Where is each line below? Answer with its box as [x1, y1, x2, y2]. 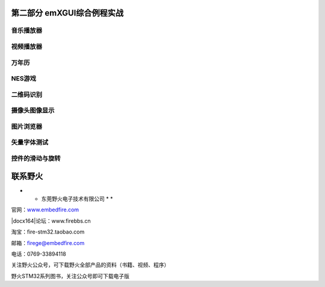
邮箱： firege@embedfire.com [11, 239, 85, 246]
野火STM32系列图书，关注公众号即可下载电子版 [11, 272, 129, 279]
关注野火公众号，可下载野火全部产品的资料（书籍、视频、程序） [11, 261, 170, 268]
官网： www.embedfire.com [11, 206, 79, 213]
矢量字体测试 [11, 138, 49, 147]
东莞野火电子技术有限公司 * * [41, 195, 113, 202]
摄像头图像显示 [11, 106, 55, 115]
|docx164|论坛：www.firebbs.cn [11, 217, 91, 225]
